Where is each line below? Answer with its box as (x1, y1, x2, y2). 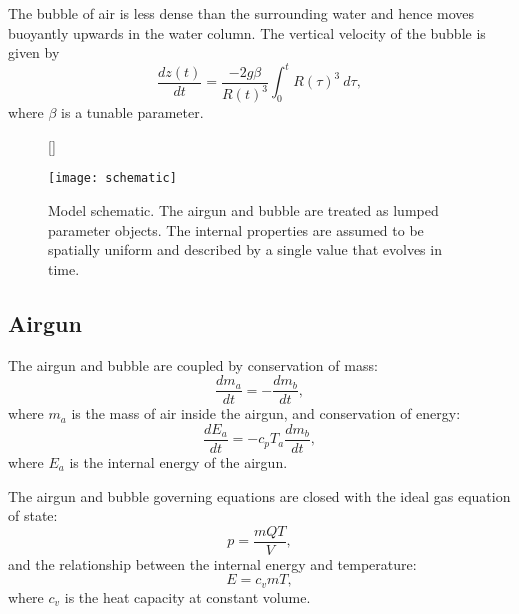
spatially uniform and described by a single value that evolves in (48, 239, 442, 260)
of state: (8, 505, 58, 526)
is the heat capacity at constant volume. (64, 586, 311, 607)
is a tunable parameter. (61, 102, 204, 123)
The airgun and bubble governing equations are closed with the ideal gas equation (8, 485, 511, 506)
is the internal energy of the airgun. (69, 451, 288, 472)
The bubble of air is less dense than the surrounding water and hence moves (8, 3, 475, 23)
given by (8, 42, 60, 63)
